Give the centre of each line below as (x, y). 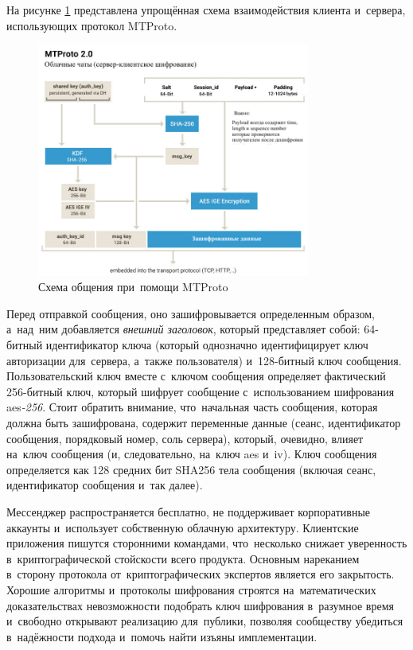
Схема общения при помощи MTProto (133, 287)
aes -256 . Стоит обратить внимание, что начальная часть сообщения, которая (192, 407)
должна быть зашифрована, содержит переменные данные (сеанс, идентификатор (204, 422)
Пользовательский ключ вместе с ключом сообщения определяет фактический (196, 376)
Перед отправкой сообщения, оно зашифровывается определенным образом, (191, 313)
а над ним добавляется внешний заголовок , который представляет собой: (183, 329)
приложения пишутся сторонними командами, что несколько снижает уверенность (207, 543)
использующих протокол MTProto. (92, 25)
